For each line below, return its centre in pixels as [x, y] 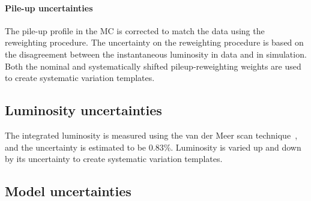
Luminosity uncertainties [83, 110]
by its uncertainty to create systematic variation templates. [114, 159]
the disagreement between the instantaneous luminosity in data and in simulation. [156, 54]
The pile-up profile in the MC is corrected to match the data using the [135, 30]
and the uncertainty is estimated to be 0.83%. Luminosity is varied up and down [153, 147]
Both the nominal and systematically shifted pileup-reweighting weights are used [153, 66]
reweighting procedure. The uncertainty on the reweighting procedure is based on [154, 42]
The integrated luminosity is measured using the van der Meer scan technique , [151, 135]
